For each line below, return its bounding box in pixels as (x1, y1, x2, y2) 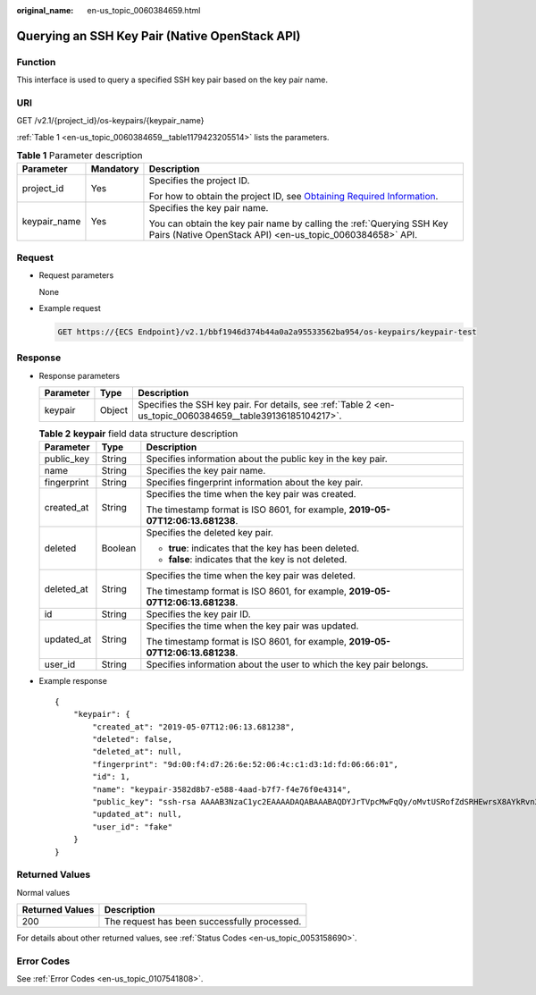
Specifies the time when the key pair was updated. (146, 620, 359, 632)
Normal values (16, 887, 71, 898)
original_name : (16, 5, 74, 15)
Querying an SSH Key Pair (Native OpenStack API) (16, 28, 301, 44)
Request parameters (38, 270, 114, 281)
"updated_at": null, (92, 809, 182, 820)
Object (99, 404, 129, 417)
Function (16, 55, 56, 68)
